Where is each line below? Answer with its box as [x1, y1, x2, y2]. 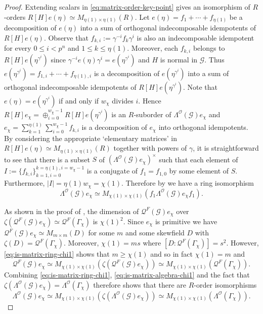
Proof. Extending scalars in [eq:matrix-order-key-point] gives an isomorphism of [4, 2, 250, 12]
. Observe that [43, 32, 89, 43]
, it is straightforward [193, 143, 259, 153]
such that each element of [159, 154, 238, 164]
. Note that [183, 81, 218, 92]
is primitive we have [155, 216, 217, 226]
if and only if [59, 95, 99, 106]
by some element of [169, 165, 229, 176]
